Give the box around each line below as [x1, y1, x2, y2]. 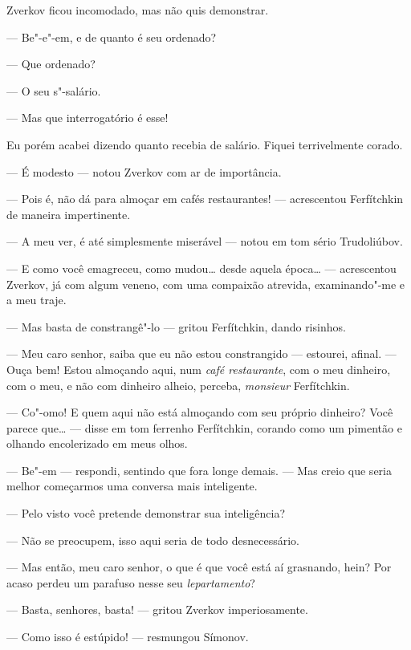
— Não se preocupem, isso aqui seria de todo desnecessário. [6, 531, 299, 548]
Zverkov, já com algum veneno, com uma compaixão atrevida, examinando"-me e [6, 275, 405, 292]
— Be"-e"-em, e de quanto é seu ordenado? [6, 28, 217, 45]
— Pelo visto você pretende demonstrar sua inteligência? [6, 505, 286, 522]
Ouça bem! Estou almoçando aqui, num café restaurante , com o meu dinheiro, [6, 360, 391, 377]
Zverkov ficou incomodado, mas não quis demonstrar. [6, 2, 269, 18]
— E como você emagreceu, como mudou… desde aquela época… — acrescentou [6, 259, 397, 276]
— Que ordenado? [6, 55, 96, 72]
